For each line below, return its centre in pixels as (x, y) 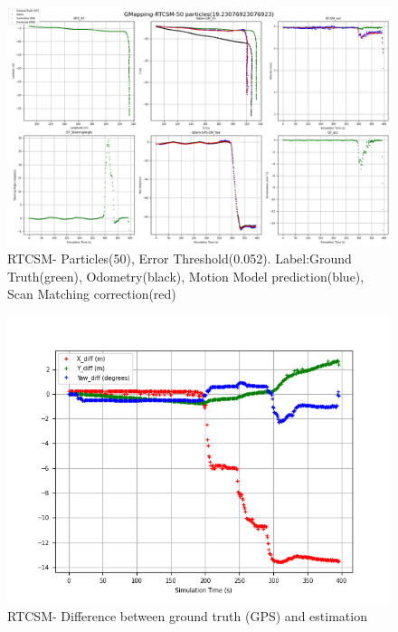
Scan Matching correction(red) (92, 294)
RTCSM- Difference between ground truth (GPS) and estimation (187, 616)
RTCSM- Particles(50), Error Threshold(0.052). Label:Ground (180, 258)
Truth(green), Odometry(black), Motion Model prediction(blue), (186, 276)
